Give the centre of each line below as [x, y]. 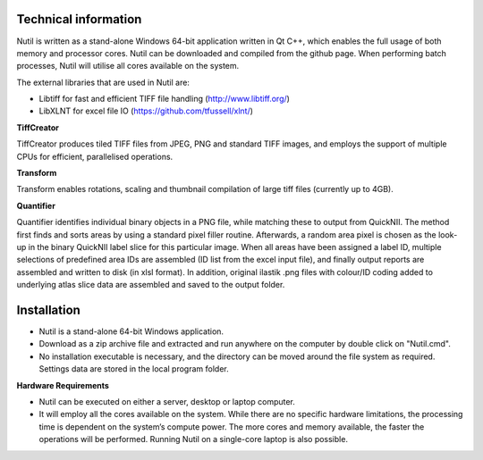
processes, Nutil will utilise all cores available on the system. [128, 66]
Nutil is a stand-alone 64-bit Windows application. [131, 331]
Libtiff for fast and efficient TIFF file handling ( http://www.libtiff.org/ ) [165, 99]
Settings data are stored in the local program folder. [134, 369]
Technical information [79, 19]
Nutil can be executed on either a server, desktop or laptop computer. [167, 402]
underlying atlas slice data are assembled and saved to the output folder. [151, 285]
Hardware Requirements [63, 385]
